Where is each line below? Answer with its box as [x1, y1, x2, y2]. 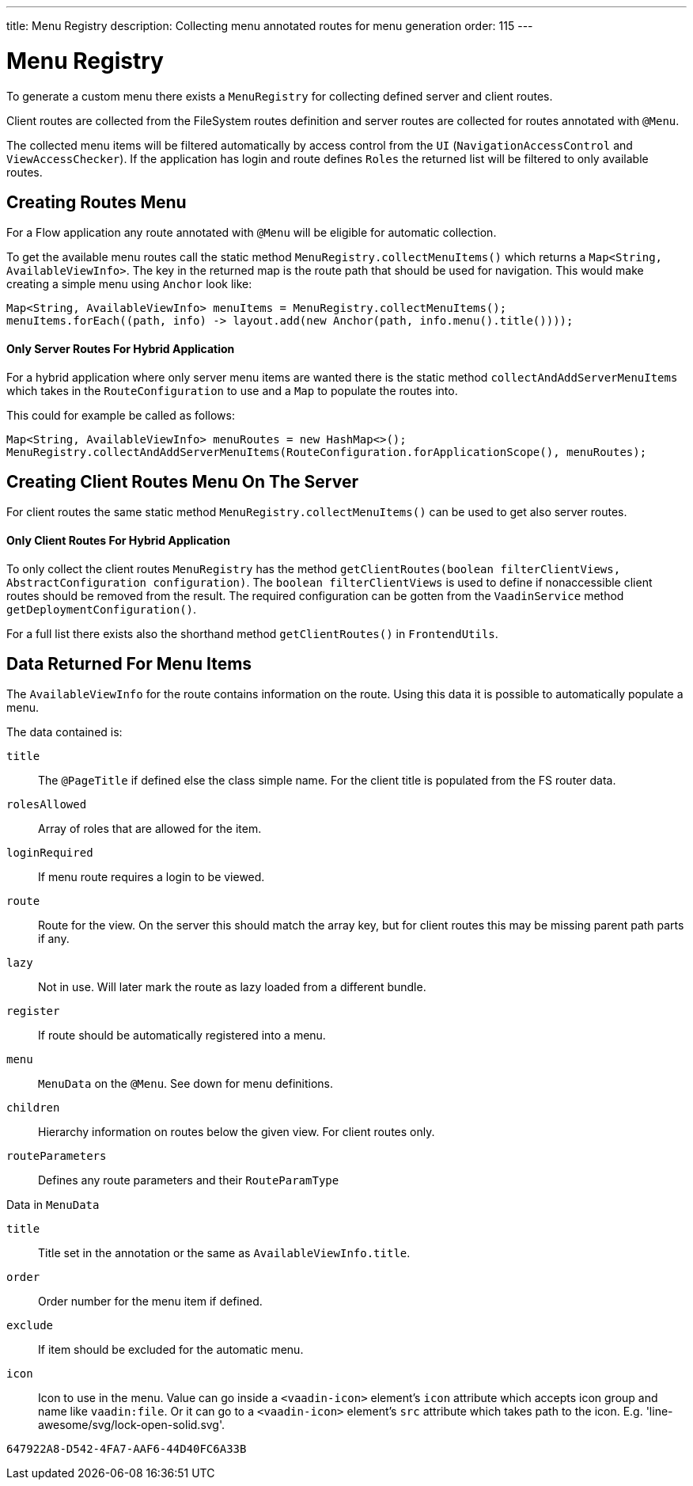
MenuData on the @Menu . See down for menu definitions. [38, 1077, 334, 1091]
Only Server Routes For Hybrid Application [6, 341, 235, 355]
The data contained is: [6, 725, 123, 739]
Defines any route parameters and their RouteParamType [38, 1173, 339, 1188]
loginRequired [6, 846, 93, 860]
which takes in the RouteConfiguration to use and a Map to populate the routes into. [6, 383, 458, 397]
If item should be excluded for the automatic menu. [38, 1343, 304, 1357]
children [6, 1101, 60, 1115]
